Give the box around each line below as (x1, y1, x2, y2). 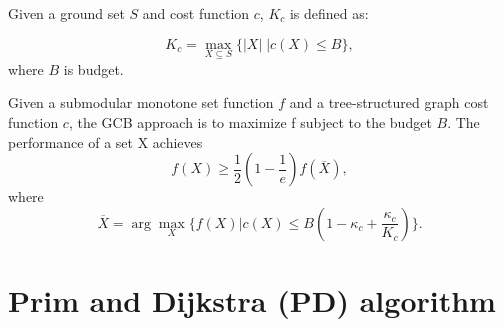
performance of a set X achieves (8, 131, 203, 152)
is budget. (63, 58, 124, 79)
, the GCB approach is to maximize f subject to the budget (68, 112, 432, 132)
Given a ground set (8, 3, 125, 23)
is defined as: (289, 3, 369, 23)
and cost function (142, 3, 250, 23)
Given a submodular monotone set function (8, 92, 274, 113)
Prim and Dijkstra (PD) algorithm (8, 279, 496, 320)
